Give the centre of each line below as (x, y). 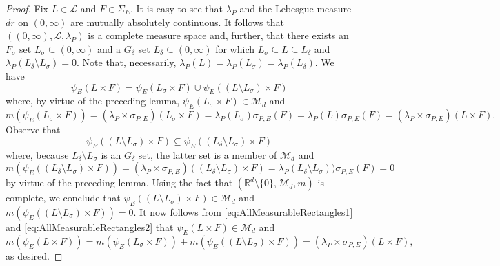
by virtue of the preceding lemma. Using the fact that (119, 182)
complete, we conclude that (63, 198)
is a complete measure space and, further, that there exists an (218, 35)
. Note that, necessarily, (127, 62)
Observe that (33, 130)
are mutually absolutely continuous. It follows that (177, 22)
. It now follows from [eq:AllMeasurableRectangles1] (243, 211)
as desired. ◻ (34, 255)
